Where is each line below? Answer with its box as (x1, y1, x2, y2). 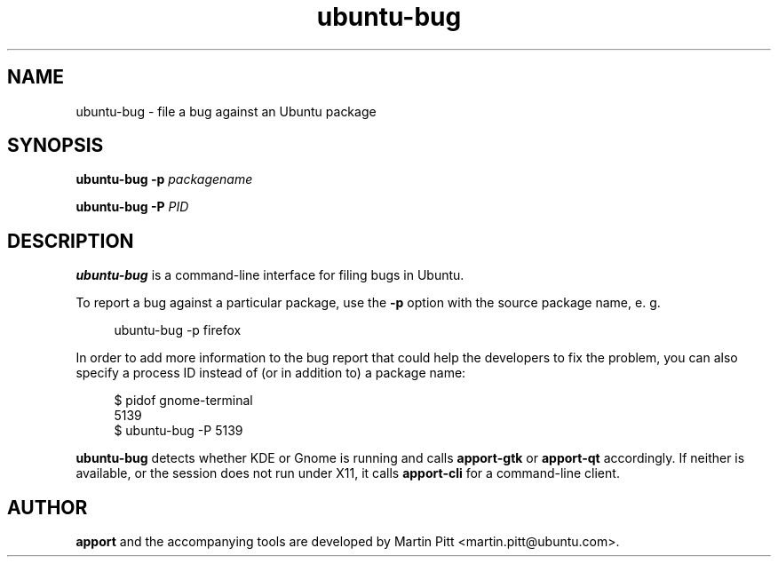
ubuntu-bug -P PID (75, 199, 189, 215)
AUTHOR (7, 496, 88, 519)
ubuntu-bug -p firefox (114, 322, 242, 338)
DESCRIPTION (7, 229, 134, 252)
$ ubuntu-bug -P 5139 (114, 423, 243, 439)
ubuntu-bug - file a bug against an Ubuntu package (75, 103, 377, 119)
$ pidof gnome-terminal (114, 393, 253, 409)
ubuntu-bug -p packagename (75, 171, 253, 187)
